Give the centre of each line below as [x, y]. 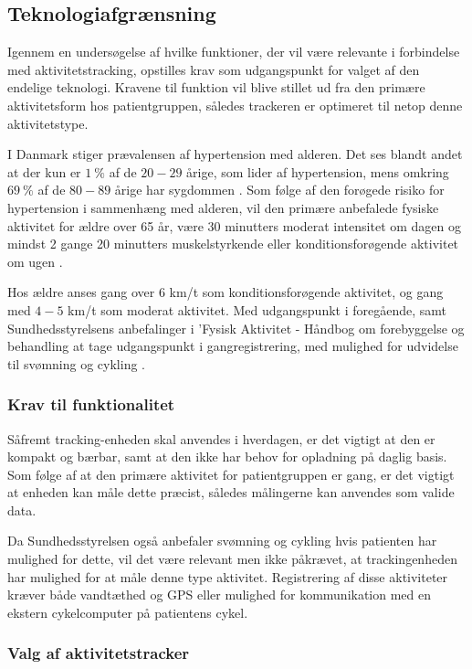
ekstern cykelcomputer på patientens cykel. [128, 612]
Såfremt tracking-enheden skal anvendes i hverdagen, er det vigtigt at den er [221, 438]
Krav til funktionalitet [91, 404]
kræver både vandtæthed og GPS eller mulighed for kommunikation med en [220, 595]
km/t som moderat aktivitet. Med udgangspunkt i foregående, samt [257, 309]
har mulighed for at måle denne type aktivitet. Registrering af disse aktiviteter [228, 576]
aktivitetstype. [48, 123]
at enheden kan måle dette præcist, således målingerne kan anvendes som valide [231, 492]
